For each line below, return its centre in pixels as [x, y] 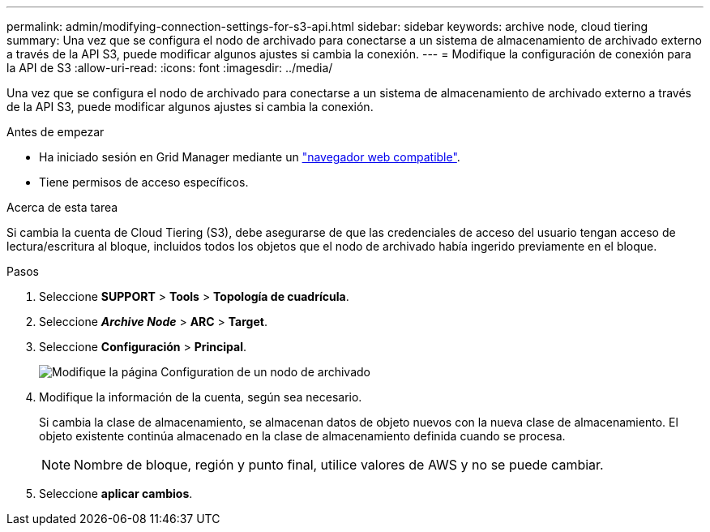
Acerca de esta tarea [62, 207]
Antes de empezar [56, 132]
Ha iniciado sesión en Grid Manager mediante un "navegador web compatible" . [250, 157]
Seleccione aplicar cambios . [116, 493]
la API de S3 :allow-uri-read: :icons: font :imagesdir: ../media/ [170, 68]
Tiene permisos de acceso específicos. [144, 182]
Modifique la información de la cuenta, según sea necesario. [201, 397]
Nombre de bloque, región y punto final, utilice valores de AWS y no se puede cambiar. [339, 465]
